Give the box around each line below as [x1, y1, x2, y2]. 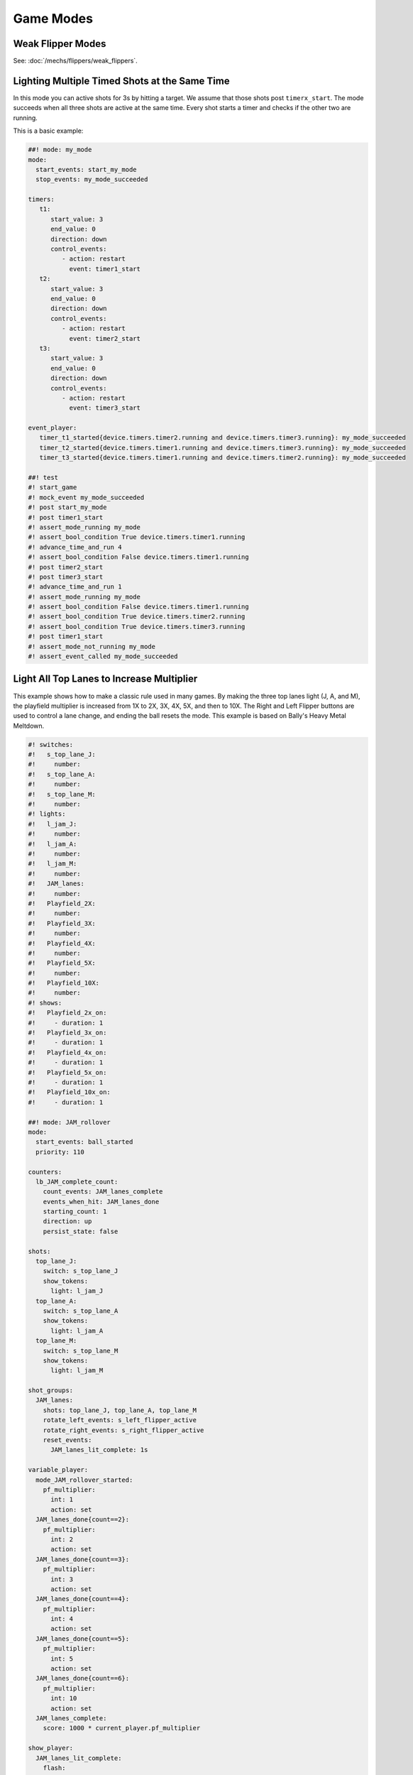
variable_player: [28, 1466, 89, 1474]
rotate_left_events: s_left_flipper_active [43, 1416, 197, 1424]
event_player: [28, 424, 77, 432]
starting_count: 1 [43, 1208, 107, 1216]
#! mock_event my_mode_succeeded [28, 493, 145, 501]
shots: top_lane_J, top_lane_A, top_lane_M [43, 1406, 197, 1414]
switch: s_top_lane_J [43, 1267, 119, 1275]
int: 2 [50, 1535, 74, 1544]
